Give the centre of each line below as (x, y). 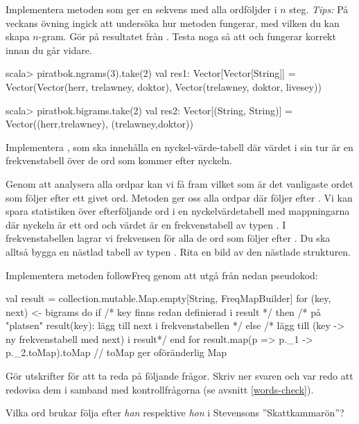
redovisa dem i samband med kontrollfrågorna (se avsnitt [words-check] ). (160, 389)
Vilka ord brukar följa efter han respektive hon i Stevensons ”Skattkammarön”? (175, 413)
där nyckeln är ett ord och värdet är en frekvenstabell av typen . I (146, 224)
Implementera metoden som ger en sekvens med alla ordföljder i (141, 9)
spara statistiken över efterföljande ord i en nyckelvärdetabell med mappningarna (178, 211)
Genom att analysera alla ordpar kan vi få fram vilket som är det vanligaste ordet (179, 183)
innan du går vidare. (49, 50)
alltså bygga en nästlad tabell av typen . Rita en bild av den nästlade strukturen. (178, 251)
